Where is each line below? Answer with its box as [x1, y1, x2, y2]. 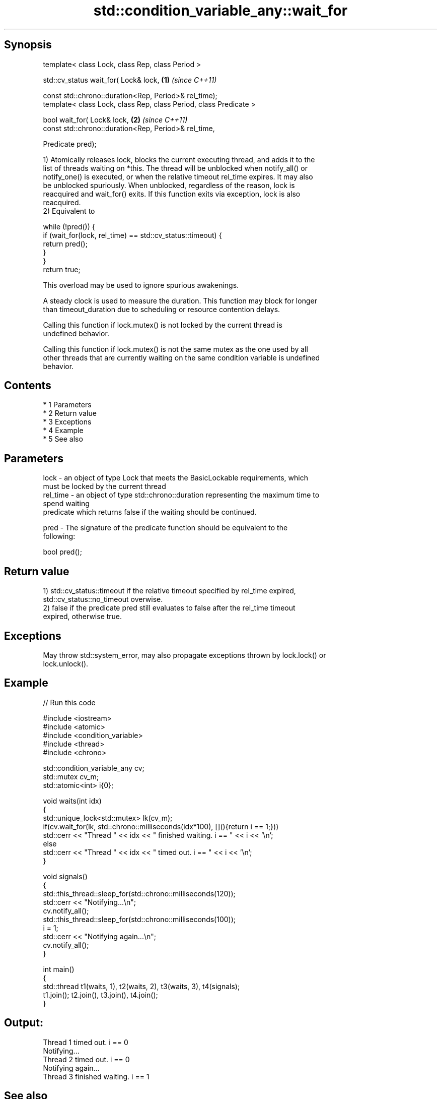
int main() [43, 964, 75, 973]
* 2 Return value [43, 409, 97, 418]
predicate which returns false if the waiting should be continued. [43, 508, 257, 517]
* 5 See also [43, 435, 83, 444]
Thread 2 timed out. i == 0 [43, 1055, 130, 1064]
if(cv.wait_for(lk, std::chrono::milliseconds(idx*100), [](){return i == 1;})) [43, 822, 279, 831]
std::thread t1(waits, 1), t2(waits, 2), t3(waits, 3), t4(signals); [43, 982, 240, 991]
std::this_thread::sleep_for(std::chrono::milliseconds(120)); [43, 889, 236, 898]
